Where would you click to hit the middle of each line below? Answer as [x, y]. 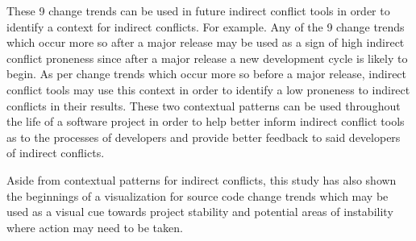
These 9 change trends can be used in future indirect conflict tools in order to [198, 10]
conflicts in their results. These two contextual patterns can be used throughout [204, 105]
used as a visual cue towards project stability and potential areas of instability [200, 212]
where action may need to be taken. [95, 227]
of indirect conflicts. [56, 153]
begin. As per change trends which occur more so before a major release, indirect [207, 74]
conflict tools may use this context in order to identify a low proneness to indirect [208, 89]
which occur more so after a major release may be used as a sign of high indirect [206, 42]
